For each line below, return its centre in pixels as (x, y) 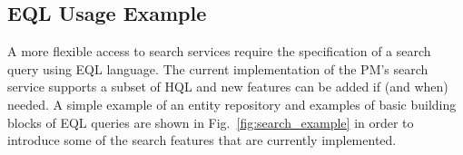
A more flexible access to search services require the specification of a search (219, 51)
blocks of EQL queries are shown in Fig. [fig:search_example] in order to (211, 122)
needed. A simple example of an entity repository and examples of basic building (232, 104)
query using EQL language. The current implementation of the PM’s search (218, 68)
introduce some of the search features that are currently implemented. (202, 140)
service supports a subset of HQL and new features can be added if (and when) (228, 87)
